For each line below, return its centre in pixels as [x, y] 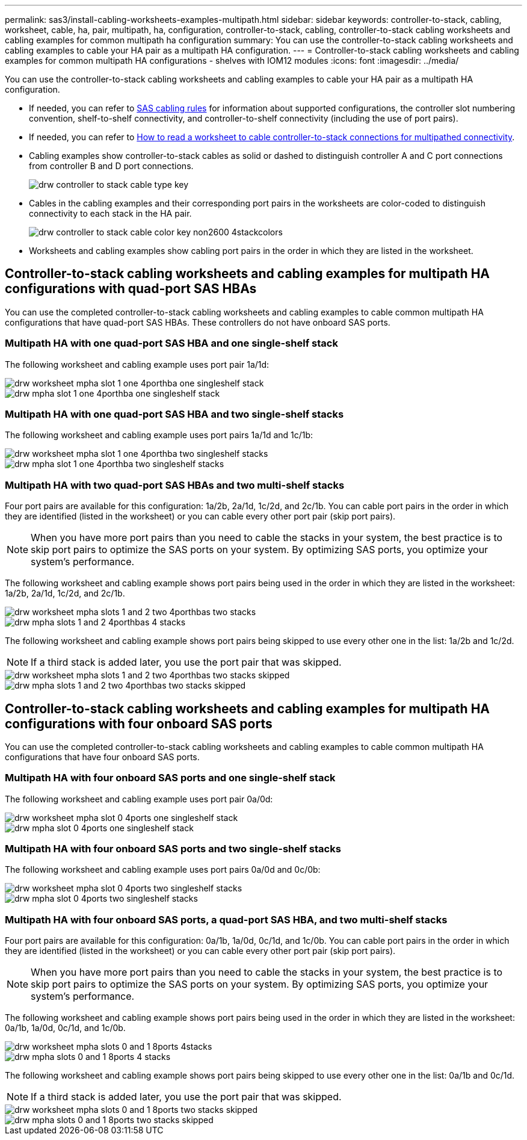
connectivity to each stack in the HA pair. [110, 213]
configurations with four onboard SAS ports [139, 723]
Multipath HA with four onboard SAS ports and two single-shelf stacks [173, 849]
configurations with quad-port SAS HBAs [131, 289]
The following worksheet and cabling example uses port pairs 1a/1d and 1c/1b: [159, 435]
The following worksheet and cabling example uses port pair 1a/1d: [137, 364]
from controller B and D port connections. [111, 166]
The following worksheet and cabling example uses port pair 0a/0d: [139, 799]
